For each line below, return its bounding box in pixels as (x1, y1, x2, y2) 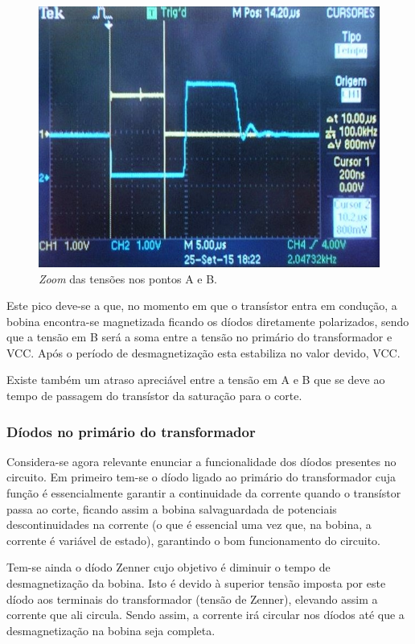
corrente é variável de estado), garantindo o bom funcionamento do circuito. (6, 531, 380, 548)
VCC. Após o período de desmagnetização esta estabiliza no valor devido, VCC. (6, 344, 401, 361)
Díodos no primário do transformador (6, 421, 256, 441)
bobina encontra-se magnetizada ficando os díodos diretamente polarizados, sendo (6, 312, 409, 329)
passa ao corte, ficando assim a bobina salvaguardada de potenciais (6, 500, 337, 517)
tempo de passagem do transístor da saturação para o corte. (6, 387, 302, 404)
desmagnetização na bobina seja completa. (6, 621, 216, 638)
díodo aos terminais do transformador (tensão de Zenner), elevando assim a (6, 590, 378, 607)
